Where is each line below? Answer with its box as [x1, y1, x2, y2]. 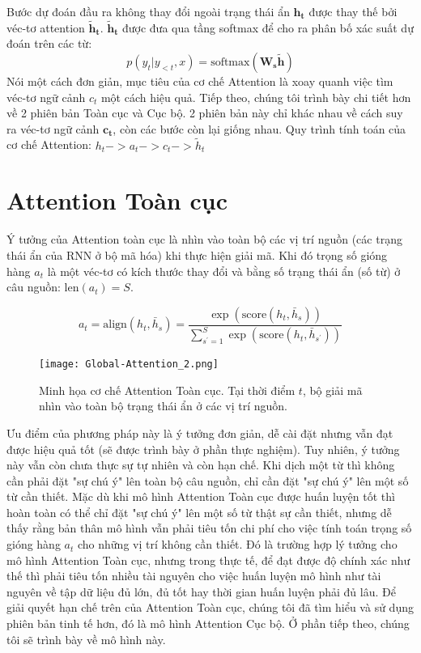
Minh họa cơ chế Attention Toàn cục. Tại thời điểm [39, 381, 296, 398]
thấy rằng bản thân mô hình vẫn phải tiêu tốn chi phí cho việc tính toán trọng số [6, 519, 412, 536]
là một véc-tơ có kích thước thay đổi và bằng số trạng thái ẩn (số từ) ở [47, 262, 401, 279]
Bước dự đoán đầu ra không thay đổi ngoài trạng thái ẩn [6, 3, 290, 19]
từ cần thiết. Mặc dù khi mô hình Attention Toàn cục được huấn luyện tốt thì [6, 488, 395, 505]
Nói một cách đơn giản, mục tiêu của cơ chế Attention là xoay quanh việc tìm [6, 73, 393, 89]
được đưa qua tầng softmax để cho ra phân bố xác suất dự [121, 19, 414, 36]
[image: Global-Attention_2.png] [39, 358, 219, 371]
